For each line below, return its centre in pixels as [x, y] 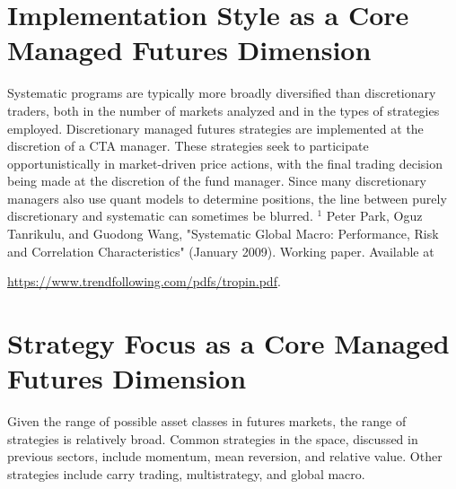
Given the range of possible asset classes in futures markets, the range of [207, 421]
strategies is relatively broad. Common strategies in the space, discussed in [213, 438]
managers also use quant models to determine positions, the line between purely [227, 198]
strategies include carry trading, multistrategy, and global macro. [186, 473]
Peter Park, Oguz [374, 216]
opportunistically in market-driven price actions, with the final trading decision [225, 163]
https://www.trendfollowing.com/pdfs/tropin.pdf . [144, 281]
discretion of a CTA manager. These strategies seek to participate [188, 146]
